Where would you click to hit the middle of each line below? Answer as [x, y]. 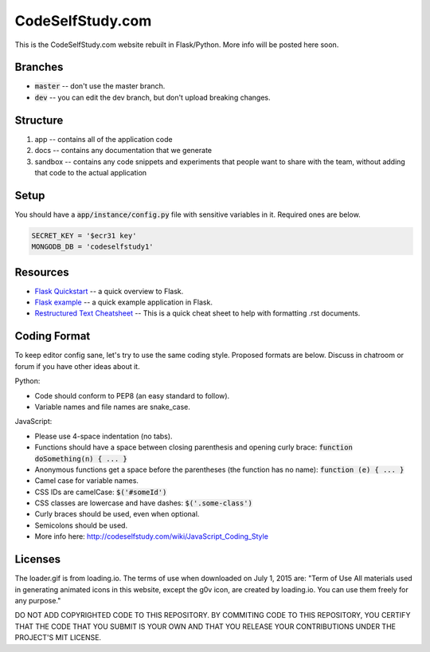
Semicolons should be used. [81, 525]
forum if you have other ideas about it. [77, 366]
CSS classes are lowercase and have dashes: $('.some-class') [143, 503]
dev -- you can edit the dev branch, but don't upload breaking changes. [152, 97]
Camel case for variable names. [87, 481]
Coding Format [53, 336]
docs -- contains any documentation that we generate [123, 151]
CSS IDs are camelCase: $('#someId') [101, 492]
